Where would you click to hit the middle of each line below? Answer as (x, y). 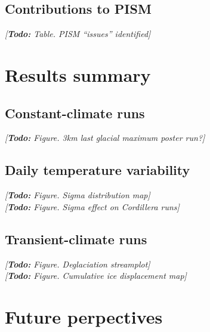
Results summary (78, 74)
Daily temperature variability (98, 170)
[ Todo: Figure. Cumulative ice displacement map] (96, 276)
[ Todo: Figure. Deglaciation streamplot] (78, 264)
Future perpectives (84, 316)
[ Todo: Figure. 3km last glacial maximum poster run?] (105, 138)
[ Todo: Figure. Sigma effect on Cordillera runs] (92, 206)
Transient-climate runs (76, 239)
